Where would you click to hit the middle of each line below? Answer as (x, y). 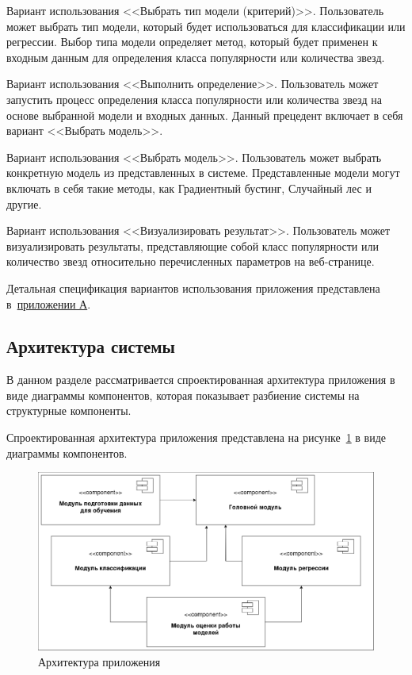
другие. (24, 203)
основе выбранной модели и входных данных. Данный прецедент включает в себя (205, 115)
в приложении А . (49, 303)
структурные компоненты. (69, 410)
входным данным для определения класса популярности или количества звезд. (196, 57)
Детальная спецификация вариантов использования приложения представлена (193, 288)
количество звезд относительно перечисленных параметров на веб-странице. (191, 261)
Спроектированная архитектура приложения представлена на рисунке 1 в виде (196, 437)
